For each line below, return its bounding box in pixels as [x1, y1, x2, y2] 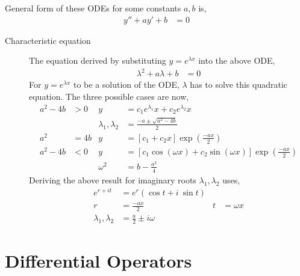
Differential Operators [5, 248, 192, 273]
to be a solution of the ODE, [73, 78, 180, 91]
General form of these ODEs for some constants [5, 2, 181, 14]
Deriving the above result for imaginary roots [29, 173, 196, 186]
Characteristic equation [5, 34, 91, 46]
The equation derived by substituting [29, 54, 166, 67]
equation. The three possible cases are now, [29, 90, 189, 102]
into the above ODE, [198, 54, 275, 67]
